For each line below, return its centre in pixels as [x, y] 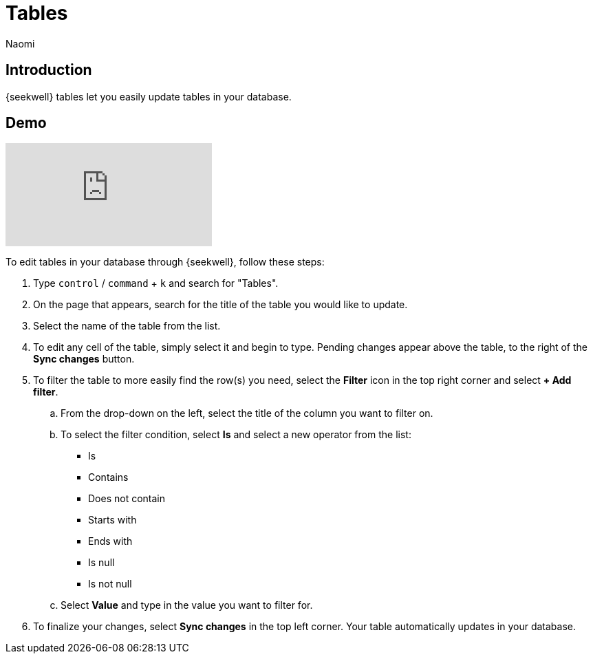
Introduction [49, 70]
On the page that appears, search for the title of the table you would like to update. [220, 305]
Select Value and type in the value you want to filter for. [187, 605]
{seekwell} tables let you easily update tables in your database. [149, 96]
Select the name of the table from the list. [127, 326]
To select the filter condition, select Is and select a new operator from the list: [236, 435]
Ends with [110, 541]
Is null [101, 563]
